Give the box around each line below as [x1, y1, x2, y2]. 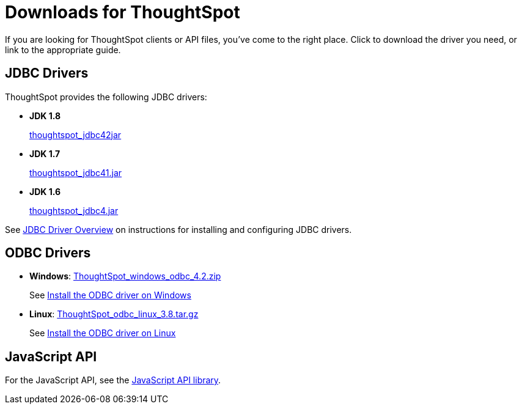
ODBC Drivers [5, 245, 91, 261]
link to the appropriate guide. [5, 44, 121, 55]
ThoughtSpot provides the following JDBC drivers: [5, 91, 207, 102]
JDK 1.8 [29, 110, 61, 121]
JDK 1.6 [29, 186, 61, 197]
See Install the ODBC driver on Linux [29, 328, 176, 339]
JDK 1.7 [29, 148, 61, 159]
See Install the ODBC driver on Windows [29, 290, 191, 301]
